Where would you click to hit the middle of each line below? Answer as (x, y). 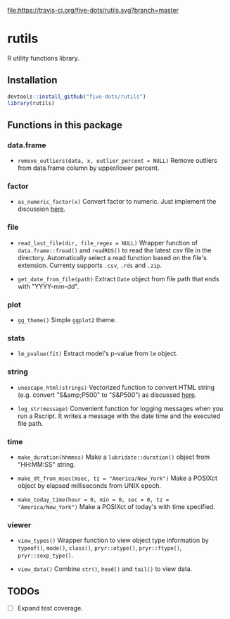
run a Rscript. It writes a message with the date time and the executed (119, 416)
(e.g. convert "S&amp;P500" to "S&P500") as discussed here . (107, 395)
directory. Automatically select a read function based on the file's (112, 257)
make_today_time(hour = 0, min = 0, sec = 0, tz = (93, 500)
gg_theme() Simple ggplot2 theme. (67, 320)
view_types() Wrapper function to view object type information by (113, 540)
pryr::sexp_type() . (45, 556)
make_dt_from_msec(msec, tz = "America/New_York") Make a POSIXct (117, 478)
